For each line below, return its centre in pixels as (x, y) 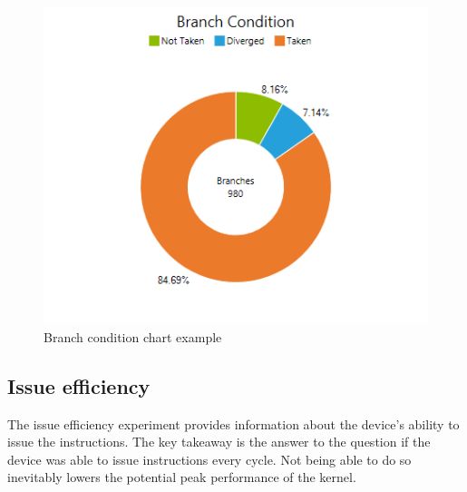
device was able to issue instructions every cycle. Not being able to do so (209, 459)
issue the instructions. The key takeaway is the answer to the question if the (219, 442)
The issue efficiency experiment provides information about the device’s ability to (233, 423)
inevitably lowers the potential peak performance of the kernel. (182, 477)
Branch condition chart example (133, 336)
